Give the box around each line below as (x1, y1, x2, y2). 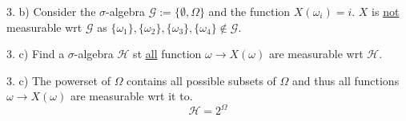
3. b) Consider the (6, 3, 96, 19)
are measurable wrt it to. (70, 88, 193, 104)
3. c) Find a (6, 45, 65, 62)
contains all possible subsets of (127, 72, 276, 88)
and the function (208, 3, 291, 19)
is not (372, 3, 400, 19)
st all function (133, 45, 202, 62)
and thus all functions (291, 72, 400, 88)
